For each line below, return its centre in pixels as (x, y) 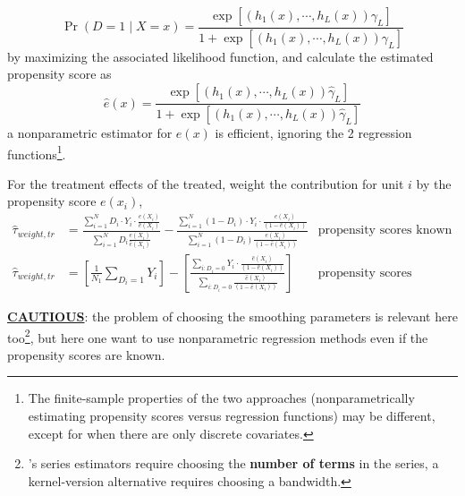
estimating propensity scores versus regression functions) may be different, (232, 415)
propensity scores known (385, 231)
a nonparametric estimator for (90, 132)
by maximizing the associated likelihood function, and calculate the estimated (220, 56)
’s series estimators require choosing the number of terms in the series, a (233, 463)
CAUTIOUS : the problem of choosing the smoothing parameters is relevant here (232, 316)
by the (434, 183)
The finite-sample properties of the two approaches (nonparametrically (221, 398)
